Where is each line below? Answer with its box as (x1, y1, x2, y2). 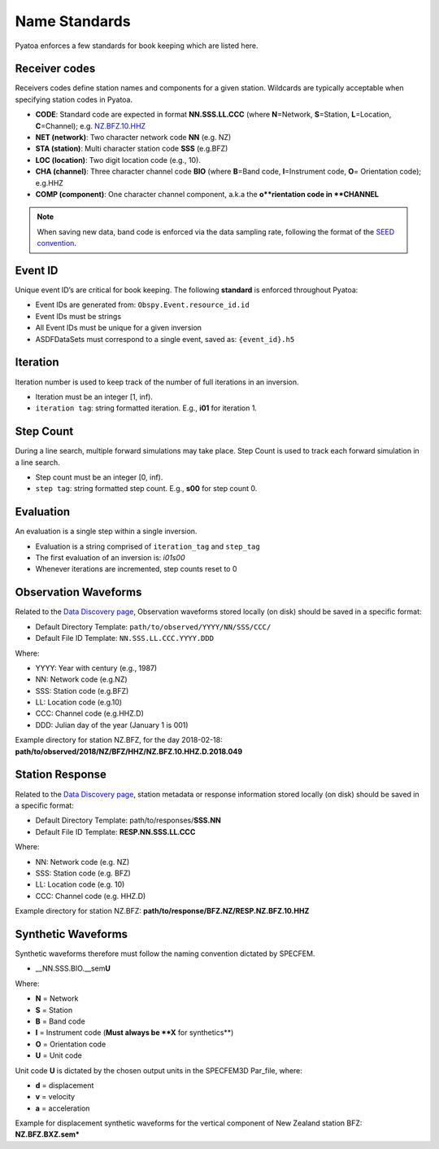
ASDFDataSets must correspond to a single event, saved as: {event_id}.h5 (35, 334, 295, 344)
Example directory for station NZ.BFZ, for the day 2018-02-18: (15, 735, 223, 745)
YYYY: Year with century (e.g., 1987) (35, 663, 158, 673)
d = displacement (35, 1080, 94, 1090)
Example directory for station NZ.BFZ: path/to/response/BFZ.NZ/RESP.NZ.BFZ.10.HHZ (15, 906, 310, 916)
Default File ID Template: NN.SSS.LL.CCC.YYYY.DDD (35, 634, 215, 643)
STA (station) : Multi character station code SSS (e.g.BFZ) (35, 143, 228, 154)
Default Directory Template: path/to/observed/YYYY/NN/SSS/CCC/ (35, 621, 272, 631)
